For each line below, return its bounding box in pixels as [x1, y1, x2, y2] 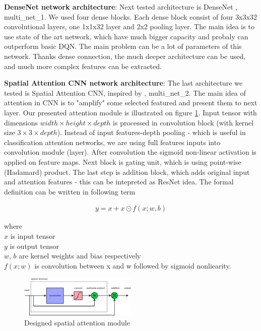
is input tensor [10, 230, 55, 241]
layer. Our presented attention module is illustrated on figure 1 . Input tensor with [4, 107, 257, 117]
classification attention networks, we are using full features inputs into [4, 137, 221, 147]
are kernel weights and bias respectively [19, 250, 141, 261]
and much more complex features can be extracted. [4, 60, 162, 71]
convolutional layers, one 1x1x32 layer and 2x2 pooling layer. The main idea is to [4, 21, 254, 32]
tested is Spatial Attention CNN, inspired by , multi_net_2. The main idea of [4, 87, 246, 98]
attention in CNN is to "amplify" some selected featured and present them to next [4, 97, 257, 108]
